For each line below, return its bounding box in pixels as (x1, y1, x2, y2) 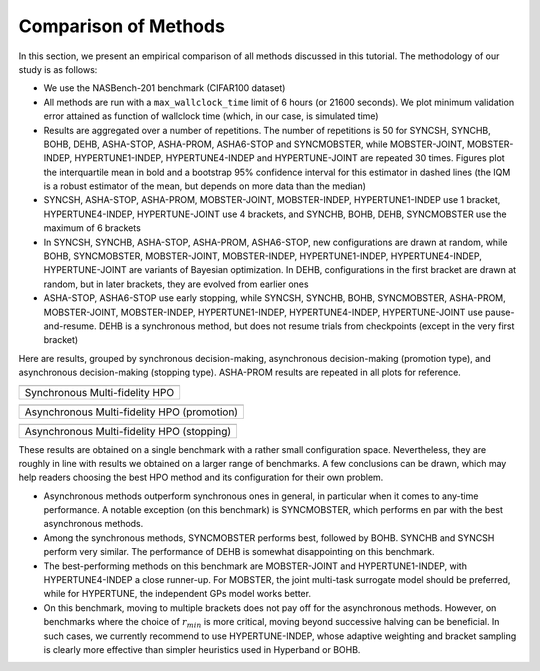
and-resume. (43, 320, 97, 332)
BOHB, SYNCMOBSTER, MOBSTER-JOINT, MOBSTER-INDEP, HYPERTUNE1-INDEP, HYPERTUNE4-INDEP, (43, 250, 482, 262)
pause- (485, 306, 515, 318)
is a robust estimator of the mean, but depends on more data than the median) (43, 180, 367, 192)
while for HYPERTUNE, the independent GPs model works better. (43, 588, 312, 600)
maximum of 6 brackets (43, 222, 142, 234)
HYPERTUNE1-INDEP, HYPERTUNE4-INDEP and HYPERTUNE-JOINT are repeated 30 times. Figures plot (74, 152, 505, 164)
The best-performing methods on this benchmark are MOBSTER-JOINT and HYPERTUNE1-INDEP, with (43, 560, 467, 572)
